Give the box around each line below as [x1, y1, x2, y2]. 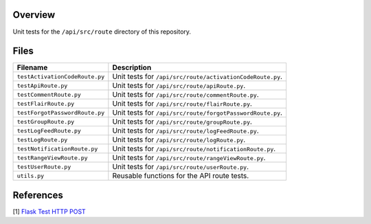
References [12, 189, 63, 201]
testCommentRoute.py [16, 91, 82, 98]
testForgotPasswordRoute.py [16, 109, 105, 116]
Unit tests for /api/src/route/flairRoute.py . [112, 99, 252, 109]
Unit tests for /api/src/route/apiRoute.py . [112, 81, 246, 91]
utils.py [16, 172, 45, 179]
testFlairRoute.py [16, 100, 75, 107]
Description [112, 63, 152, 72]
